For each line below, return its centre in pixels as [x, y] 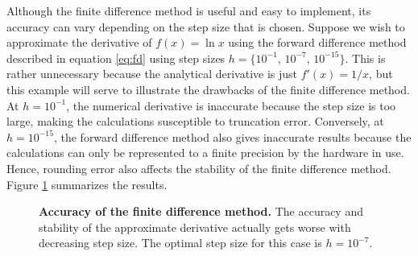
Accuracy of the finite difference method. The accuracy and [201, 211]
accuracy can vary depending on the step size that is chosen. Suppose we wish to [206, 26]
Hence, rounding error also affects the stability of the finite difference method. [199, 168]
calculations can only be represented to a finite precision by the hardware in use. [205, 153]
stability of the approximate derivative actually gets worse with [195, 227]
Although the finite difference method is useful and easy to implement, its [189, 10]
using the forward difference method [317, 42]
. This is [365, 58]
